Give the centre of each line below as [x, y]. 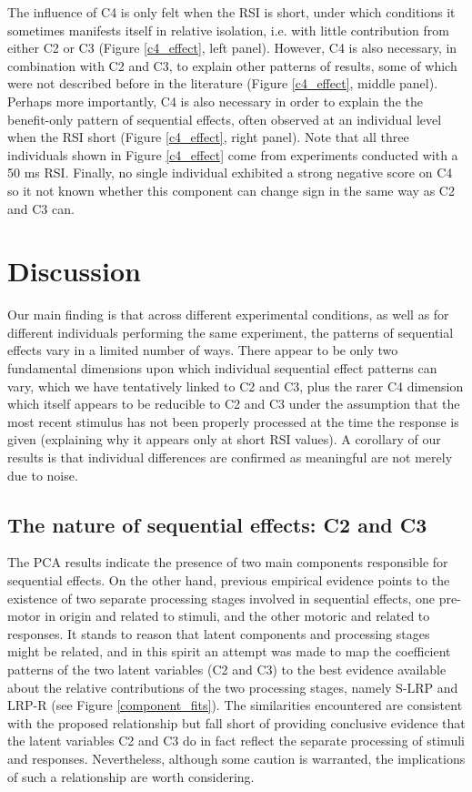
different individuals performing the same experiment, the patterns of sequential [231, 332]
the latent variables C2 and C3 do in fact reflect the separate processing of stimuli [236, 741]
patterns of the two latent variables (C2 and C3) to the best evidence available [227, 669]
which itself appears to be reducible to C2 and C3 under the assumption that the [234, 404]
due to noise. [43, 475]
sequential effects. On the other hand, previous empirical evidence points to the [229, 579]
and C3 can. [41, 208]
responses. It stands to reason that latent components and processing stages [219, 633]
